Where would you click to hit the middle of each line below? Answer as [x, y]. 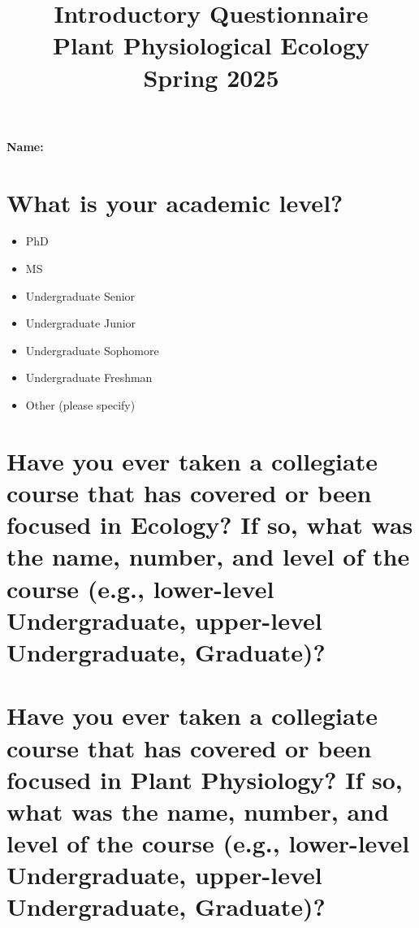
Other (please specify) [80, 405]
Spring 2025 [211, 77]
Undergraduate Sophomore [92, 350]
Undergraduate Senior [80, 295]
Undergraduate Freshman [89, 377]
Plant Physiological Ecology [211, 45]
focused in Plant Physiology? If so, [205, 779]
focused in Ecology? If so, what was [210, 525]
